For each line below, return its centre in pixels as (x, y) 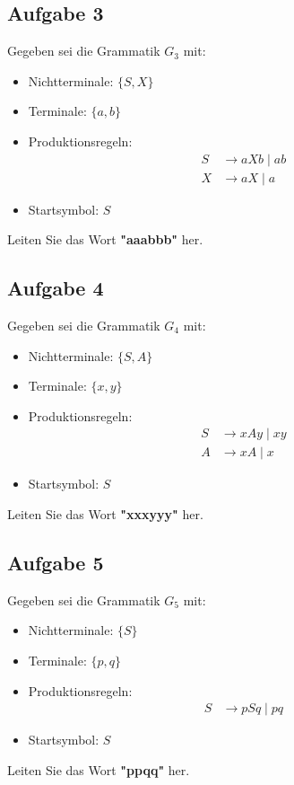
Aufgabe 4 (56, 288)
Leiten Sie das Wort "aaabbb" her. (105, 239)
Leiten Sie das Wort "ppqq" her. (99, 769)
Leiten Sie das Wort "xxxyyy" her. (105, 514)
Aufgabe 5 (56, 563)
